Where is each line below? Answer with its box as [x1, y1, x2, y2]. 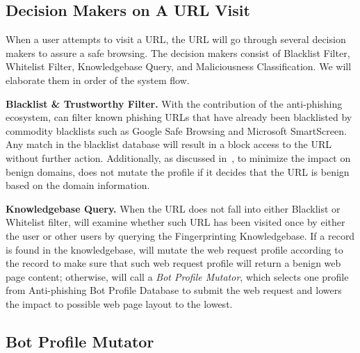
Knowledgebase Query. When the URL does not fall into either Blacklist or [6, 201, 341, 215]
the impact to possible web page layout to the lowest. [6, 296, 233, 311]
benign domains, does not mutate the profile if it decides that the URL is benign [6, 164, 350, 179]
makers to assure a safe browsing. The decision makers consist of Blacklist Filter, [6, 45, 350, 60]
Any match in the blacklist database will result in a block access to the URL [6, 137, 332, 151]
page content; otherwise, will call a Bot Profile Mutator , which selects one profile [6, 269, 349, 284]
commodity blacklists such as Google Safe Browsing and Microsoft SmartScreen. [6, 123, 347, 138]
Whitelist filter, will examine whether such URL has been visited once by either [6, 215, 345, 229]
